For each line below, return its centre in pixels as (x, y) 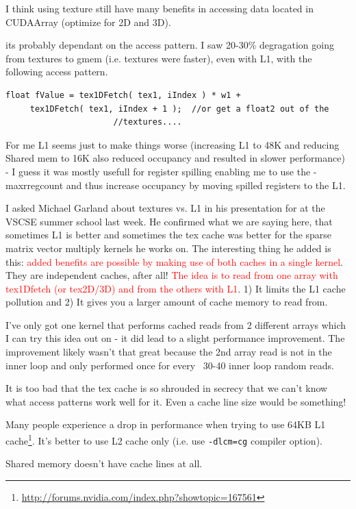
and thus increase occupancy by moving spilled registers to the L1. (206, 185)
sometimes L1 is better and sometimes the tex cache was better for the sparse (169, 235)
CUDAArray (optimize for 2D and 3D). (88, 22)
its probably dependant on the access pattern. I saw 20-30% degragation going (170, 45)
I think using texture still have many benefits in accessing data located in (160, 8)
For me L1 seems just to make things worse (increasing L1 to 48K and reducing (173, 144)
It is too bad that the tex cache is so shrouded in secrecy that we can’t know (167, 388)
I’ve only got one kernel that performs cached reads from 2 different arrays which (176, 324)
